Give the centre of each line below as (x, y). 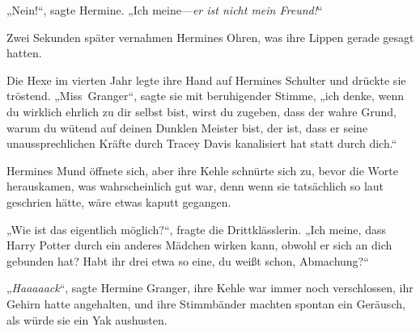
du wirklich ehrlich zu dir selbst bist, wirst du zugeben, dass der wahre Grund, (202, 111)
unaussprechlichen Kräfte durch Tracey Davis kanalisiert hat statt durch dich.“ (202, 143)
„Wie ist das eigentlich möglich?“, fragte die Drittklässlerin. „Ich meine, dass (196, 229)
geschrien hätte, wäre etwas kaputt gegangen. (119, 201)
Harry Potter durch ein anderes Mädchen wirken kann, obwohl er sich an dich (199, 245)
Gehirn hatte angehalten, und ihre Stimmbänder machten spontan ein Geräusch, (206, 303)
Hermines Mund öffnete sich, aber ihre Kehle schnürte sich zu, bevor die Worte (202, 170)
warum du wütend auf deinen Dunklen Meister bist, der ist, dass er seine (187, 127)
